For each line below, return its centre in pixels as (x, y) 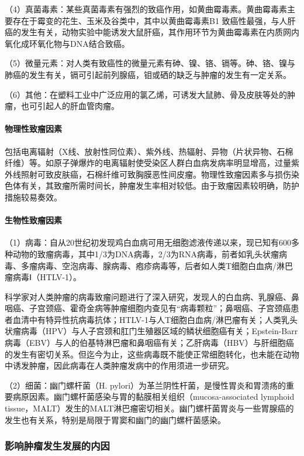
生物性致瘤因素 (33, 220)
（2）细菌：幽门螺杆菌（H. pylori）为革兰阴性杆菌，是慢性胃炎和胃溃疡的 (146, 385)
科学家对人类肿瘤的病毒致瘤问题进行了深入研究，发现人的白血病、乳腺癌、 (148, 296)
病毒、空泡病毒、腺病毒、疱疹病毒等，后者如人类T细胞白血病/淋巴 (165, 265)
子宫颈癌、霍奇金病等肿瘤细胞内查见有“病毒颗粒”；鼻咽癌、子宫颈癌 (160, 308)
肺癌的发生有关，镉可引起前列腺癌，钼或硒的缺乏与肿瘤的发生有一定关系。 (148, 74)
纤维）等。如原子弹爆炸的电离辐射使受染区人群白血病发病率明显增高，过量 (148, 163)
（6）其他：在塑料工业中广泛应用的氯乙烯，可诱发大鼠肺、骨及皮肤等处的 (146, 94)
